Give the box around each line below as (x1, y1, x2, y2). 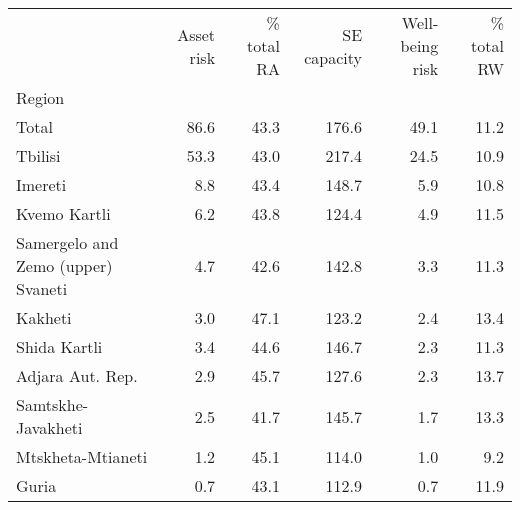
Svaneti (16, 277, 68, 300)
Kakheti (16, 306, 72, 329)
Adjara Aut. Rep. (16, 364, 138, 387)
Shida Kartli (16, 335, 103, 358)
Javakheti (16, 416, 83, 439)
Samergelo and (16, 231, 119, 254)
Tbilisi (16, 144, 61, 167)
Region (16, 86, 65, 109)
